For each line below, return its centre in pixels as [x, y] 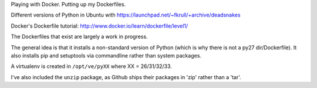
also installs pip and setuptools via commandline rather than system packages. [106, 55]
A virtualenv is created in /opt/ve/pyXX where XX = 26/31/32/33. [92, 66]
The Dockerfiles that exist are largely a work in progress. [79, 37]
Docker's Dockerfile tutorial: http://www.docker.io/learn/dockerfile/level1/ [100, 26]
